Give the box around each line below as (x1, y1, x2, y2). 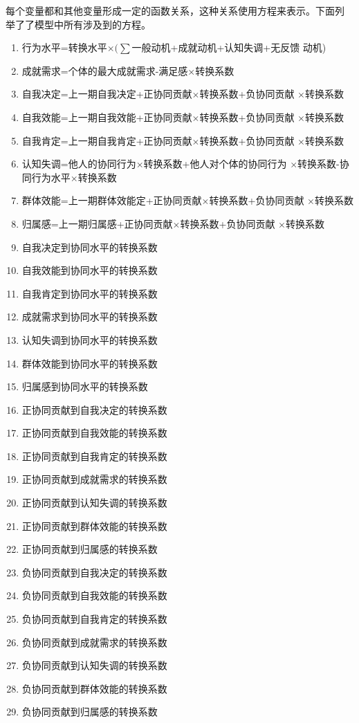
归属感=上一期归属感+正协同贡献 (21, 216, 173, 230)
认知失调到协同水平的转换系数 (21, 332, 158, 347)
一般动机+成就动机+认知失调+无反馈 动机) (131, 40, 326, 55)
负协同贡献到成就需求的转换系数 (21, 634, 167, 649)
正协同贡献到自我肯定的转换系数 (21, 448, 167, 463)
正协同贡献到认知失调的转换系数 (21, 495, 167, 510)
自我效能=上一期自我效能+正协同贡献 (21, 109, 192, 124)
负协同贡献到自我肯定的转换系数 (21, 612, 167, 626)
